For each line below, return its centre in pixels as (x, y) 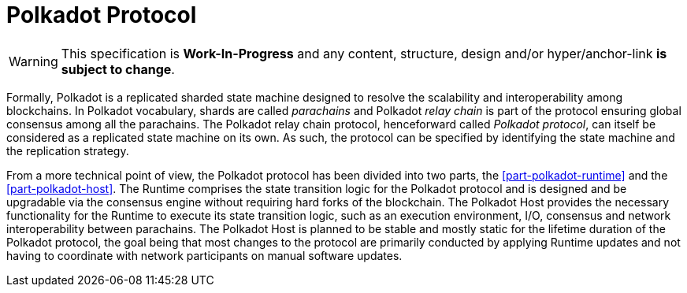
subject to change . (118, 69)
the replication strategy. (68, 150)
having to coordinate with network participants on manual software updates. (204, 255)
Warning (33, 61)
